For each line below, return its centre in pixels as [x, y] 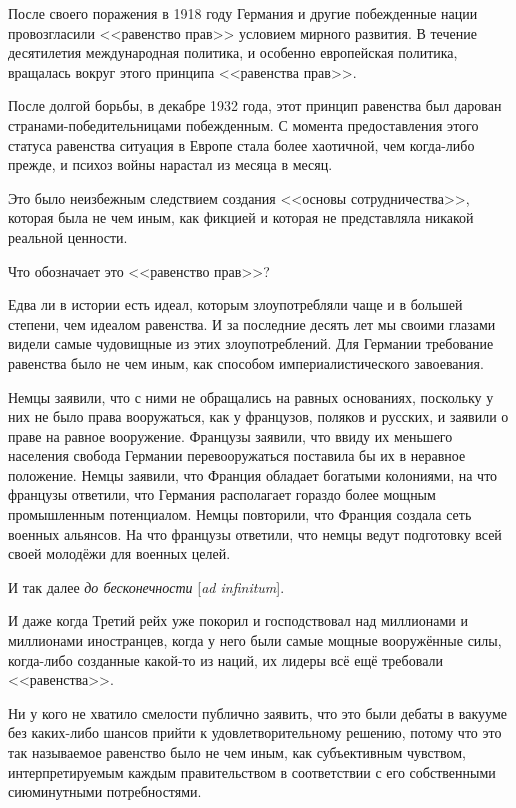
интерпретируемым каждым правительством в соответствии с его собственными [252, 771]
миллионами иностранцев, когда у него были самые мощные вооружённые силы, [255, 640]
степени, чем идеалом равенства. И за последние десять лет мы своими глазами [252, 323]
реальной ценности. [68, 236]
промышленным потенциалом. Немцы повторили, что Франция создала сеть [240, 514]
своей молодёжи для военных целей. [119, 553]
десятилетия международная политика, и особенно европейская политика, [233, 52]
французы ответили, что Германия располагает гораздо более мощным [222, 494]
